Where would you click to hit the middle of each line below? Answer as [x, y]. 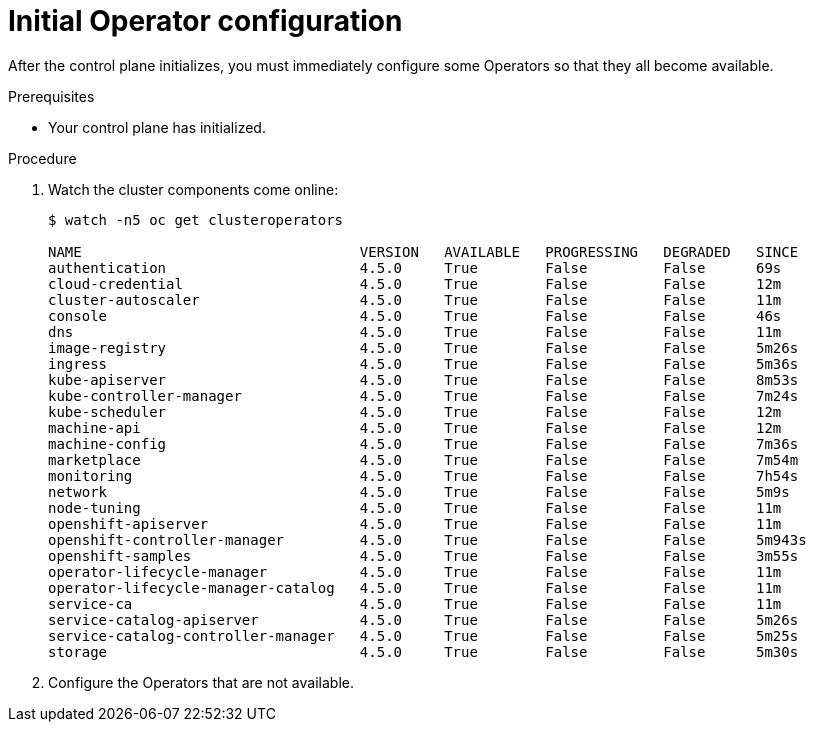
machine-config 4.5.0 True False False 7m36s [423, 443]
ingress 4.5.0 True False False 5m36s [423, 363]
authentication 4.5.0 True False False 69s [415, 267]
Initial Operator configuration [205, 21]
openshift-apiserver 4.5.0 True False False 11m [415, 523]
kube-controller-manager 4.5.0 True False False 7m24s [423, 395]
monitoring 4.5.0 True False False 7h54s [423, 475]
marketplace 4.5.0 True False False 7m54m [423, 459]
